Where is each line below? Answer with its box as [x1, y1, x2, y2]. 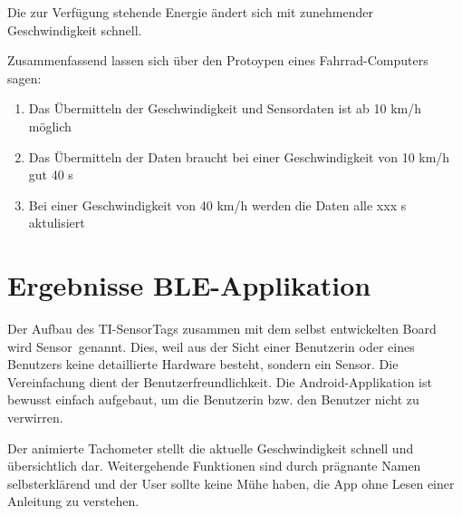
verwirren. [7, 408, 63, 427]
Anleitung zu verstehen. [7, 492, 140, 511]
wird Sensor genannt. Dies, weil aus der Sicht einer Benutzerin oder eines [7, 336, 415, 355]
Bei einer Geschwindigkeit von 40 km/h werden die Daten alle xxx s [28, 195, 407, 214]
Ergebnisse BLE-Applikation [7, 267, 371, 304]
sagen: [7, 68, 42, 87]
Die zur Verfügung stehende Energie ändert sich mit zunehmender [7, 3, 374, 21]
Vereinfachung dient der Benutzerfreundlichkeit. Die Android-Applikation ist [7, 372, 432, 391]
